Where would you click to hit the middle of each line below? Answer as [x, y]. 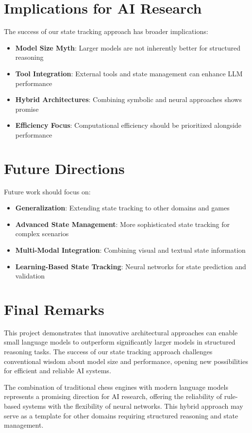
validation [30, 276]
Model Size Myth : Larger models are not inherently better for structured [128, 47]
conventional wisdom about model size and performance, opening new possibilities [126, 361]
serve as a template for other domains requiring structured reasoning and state [121, 415]
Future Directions [64, 168]
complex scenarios [42, 234]
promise [27, 109]
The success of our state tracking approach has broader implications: [106, 31]
